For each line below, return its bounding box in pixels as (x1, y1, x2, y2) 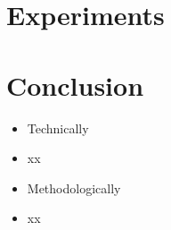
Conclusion (6, 66, 144, 103)
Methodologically (27, 178, 121, 197)
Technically (27, 118, 89, 137)
